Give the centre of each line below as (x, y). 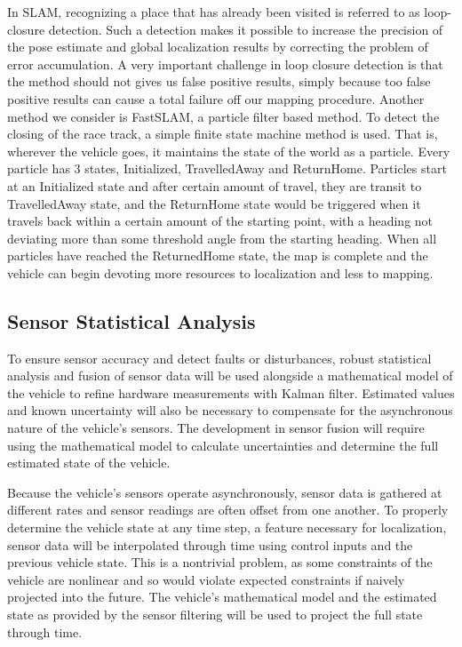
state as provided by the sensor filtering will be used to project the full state (215, 615)
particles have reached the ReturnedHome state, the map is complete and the (218, 256)
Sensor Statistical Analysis (131, 320)
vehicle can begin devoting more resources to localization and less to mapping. (220, 272)
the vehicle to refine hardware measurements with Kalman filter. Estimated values (231, 392)
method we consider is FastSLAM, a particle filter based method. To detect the (223, 116)
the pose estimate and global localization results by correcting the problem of (218, 47)
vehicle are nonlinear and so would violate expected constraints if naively (206, 579)
